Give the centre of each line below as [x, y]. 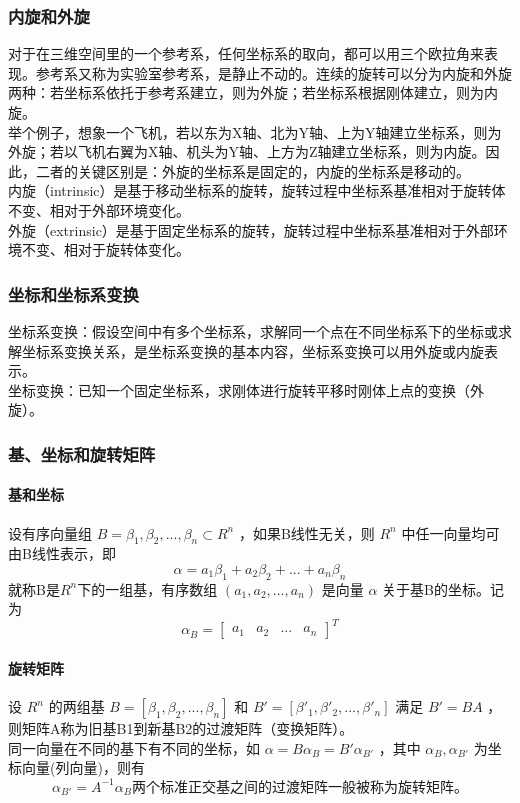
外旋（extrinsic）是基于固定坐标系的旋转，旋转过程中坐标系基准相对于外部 [251, 229]
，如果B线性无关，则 [306, 532]
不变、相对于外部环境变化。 [99, 209]
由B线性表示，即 [62, 553]
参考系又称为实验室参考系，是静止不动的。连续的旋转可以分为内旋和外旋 [273, 72]
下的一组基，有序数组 [147, 588]
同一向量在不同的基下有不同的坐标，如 [134, 747]
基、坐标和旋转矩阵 [82, 453]
